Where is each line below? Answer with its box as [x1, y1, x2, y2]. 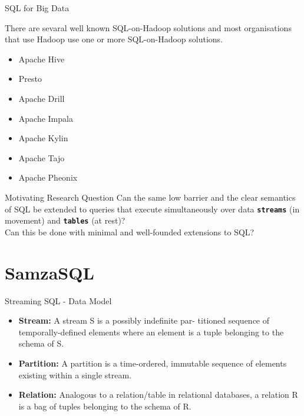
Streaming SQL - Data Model [5, 294, 112, 307]
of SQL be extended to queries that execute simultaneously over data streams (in [5, 202, 300, 215]
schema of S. [18, 337, 64, 350]
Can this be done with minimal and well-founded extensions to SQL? [5, 225, 255, 238]
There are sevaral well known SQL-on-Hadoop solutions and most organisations [5, 21, 292, 34]
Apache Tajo [18, 151, 65, 164]
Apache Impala [18, 112, 73, 124]
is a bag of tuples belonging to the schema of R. [18, 400, 191, 412]
